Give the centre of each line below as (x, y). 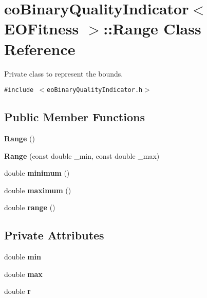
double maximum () (38, 190)
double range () (30, 207)
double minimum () (37, 173)
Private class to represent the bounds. (64, 73)
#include (19, 90)
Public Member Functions (74, 117)
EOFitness (42, 29)
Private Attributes (54, 235)
